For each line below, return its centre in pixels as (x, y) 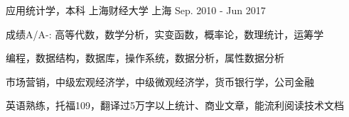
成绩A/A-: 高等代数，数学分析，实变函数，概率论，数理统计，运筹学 (165, 34)
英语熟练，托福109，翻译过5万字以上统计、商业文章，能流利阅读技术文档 (175, 105)
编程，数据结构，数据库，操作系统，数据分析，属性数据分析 (145, 58)
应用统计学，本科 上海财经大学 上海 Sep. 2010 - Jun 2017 (136, 10)
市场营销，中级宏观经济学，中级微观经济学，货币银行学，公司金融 (160, 81)
